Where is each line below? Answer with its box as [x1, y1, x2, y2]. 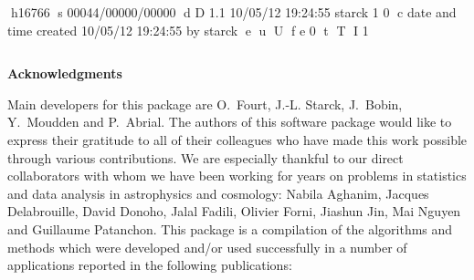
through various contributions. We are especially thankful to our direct [7, 148, 404, 167]
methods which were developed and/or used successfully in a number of [7, 237, 407, 256]
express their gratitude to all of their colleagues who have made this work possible [7, 130, 468, 149]
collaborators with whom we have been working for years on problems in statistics [7, 166, 467, 185]
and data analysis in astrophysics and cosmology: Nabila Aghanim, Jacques [7, 183, 429, 202]
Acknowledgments [7, 64, 122, 83]
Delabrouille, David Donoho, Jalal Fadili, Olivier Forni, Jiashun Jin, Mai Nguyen [7, 202, 461, 221]
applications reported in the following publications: [7, 255, 292, 275]
